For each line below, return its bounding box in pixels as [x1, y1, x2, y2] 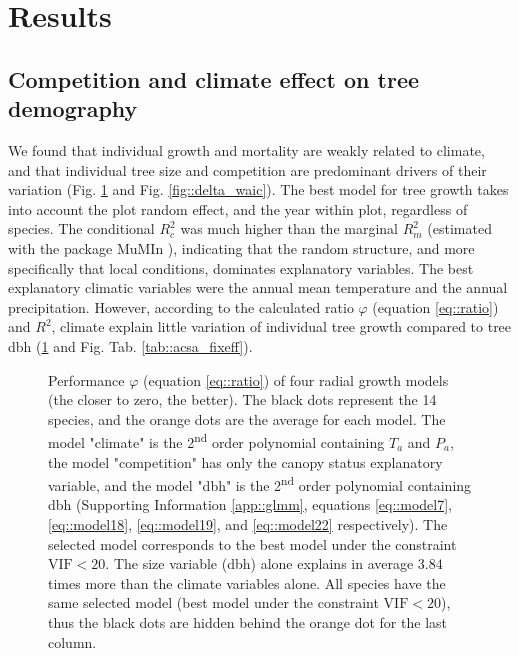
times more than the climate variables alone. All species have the [48, 572, 446, 593]
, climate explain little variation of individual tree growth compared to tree [51, 316, 512, 337]
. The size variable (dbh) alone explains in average [105, 553, 414, 574]
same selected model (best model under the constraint [48, 592, 379, 613]
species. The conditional [8, 218, 155, 239]
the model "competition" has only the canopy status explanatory [48, 451, 443, 472]
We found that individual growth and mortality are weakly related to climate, [8, 139, 485, 160]
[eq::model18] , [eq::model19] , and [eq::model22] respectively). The [48, 513, 448, 534]
